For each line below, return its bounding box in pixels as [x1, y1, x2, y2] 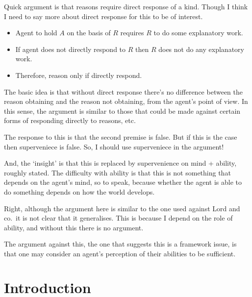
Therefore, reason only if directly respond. [15, 70, 142, 80]
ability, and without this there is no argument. [4, 222, 144, 232]
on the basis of [67, 27, 111, 38]
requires [120, 27, 144, 38]
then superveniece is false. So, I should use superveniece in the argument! [4, 141, 224, 151]
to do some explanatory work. [153, 27, 243, 38]
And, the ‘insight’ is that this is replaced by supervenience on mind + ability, [4, 158, 237, 168]
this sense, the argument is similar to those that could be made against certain [4, 105, 241, 116]
